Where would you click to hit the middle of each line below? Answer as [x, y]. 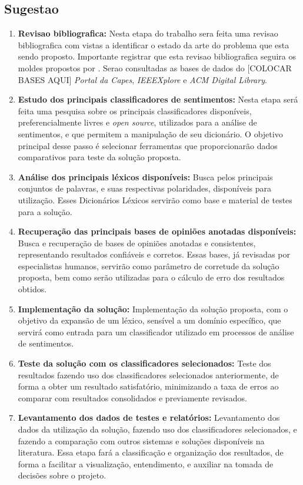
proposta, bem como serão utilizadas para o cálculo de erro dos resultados [151, 277]
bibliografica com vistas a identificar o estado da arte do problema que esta [154, 44]
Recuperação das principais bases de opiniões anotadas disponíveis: [157, 231]
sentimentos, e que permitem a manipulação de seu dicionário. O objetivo [150, 133]
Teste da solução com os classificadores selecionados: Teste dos [144, 363]
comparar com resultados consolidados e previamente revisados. [132, 397]
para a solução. [45, 211]
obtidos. [32, 289]
